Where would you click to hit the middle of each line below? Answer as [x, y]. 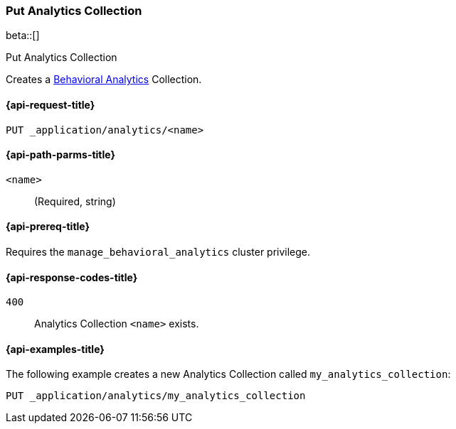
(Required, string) [75, 201]
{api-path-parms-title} [61, 155]
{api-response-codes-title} [72, 277]
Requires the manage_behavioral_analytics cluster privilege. [158, 252]
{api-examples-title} [55, 349]
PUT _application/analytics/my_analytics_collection [156, 396]
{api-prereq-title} [48, 227]
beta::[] [23, 36]
